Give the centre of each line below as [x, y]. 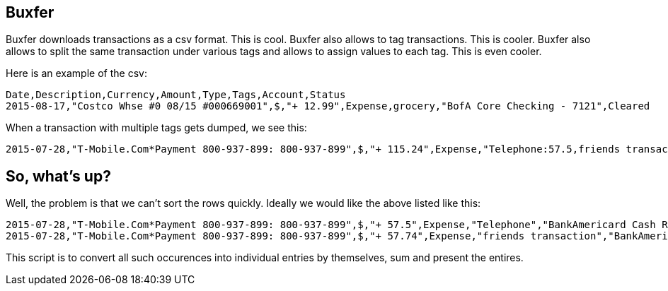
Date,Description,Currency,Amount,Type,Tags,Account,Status [176, 95]
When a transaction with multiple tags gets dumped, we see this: [156, 128]
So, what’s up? [58, 176]
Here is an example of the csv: [76, 73]
